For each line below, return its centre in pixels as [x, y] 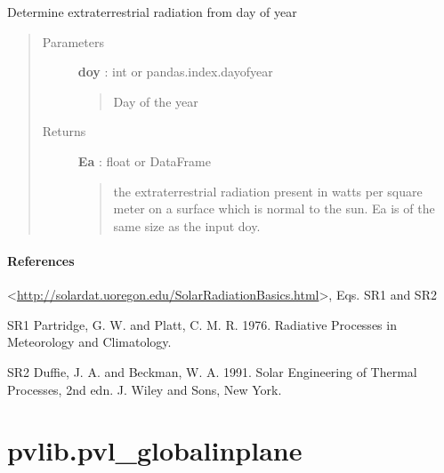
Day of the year [156, 101]
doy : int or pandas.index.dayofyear [175, 72]
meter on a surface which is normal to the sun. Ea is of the [274, 208]
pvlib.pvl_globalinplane [155, 450]
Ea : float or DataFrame [144, 160]
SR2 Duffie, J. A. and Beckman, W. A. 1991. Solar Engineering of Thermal [212, 371]
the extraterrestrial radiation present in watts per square [268, 191]
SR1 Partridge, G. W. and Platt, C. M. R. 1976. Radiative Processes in [202, 324]
